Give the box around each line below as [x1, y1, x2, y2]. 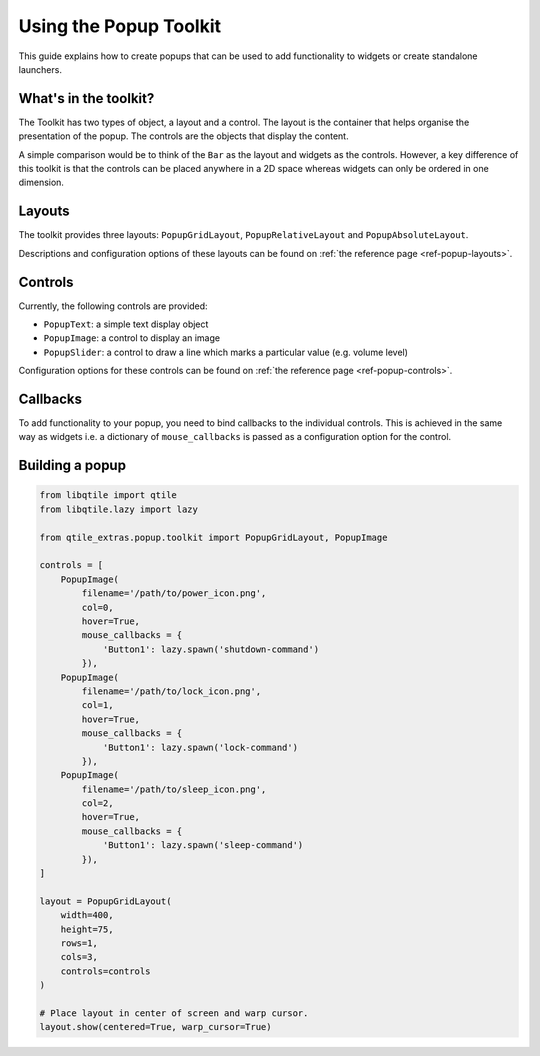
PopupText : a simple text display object [43, 318, 209, 330]
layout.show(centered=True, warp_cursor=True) [39, 1021, 272, 1033]
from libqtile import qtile [39, 490, 177, 501]
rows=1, [60, 937, 99, 949]
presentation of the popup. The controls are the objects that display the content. [18, 130, 349, 142]
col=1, [81, 700, 114, 711]
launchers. [18, 63, 62, 75]
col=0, [81, 601, 114, 613]
